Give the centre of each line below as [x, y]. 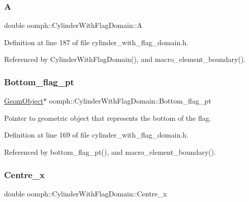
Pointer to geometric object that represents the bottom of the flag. [108, 117]
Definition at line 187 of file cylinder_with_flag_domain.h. [96, 42]
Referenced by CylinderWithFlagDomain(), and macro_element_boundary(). [125, 59]
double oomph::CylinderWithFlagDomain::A [73, 25]
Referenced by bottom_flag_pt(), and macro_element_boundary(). [110, 152]
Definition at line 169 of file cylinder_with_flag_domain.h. [96, 135]
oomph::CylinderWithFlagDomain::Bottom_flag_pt [130, 101]
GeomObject [24, 101]
